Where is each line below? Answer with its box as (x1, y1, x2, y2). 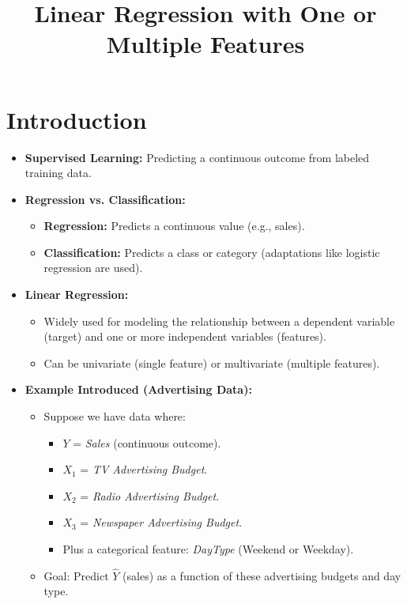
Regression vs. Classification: (24, 191, 186, 207)
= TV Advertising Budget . (80, 461, 208, 478)
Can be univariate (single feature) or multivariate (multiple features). (43, 354, 380, 371)
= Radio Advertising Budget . (80, 487, 220, 504)
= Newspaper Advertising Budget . (80, 514, 243, 530)
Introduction (6, 103, 147, 135)
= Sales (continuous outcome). (73, 434, 221, 451)
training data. (24, 164, 92, 181)
